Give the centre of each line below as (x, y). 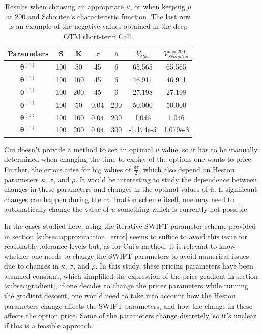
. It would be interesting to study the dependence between (166, 179)
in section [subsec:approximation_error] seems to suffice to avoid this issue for (126, 236)
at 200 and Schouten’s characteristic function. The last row (98, 16)
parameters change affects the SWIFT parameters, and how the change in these (128, 305)
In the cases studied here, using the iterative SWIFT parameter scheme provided (130, 226)
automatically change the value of (57, 209)
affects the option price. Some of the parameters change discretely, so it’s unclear (130, 315)
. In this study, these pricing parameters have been (174, 266)
